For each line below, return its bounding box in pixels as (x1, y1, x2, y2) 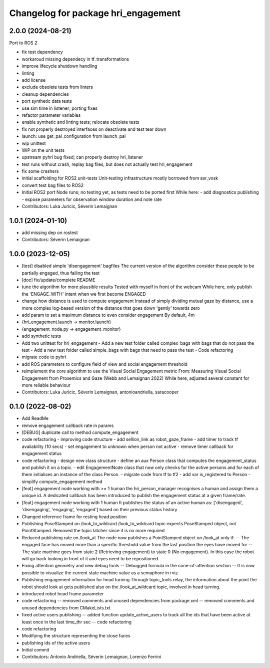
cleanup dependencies (21, 91, 69, 97)
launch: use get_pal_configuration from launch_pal (21, 133, 126, 139)
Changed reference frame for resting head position (21, 514, 127, 520)
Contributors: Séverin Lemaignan (21, 237, 90, 243)
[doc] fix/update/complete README (21, 277, 95, 283)
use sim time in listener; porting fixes (21, 105, 97, 111)
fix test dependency (21, 49, 63, 55)
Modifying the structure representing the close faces (21, 633, 130, 639)
